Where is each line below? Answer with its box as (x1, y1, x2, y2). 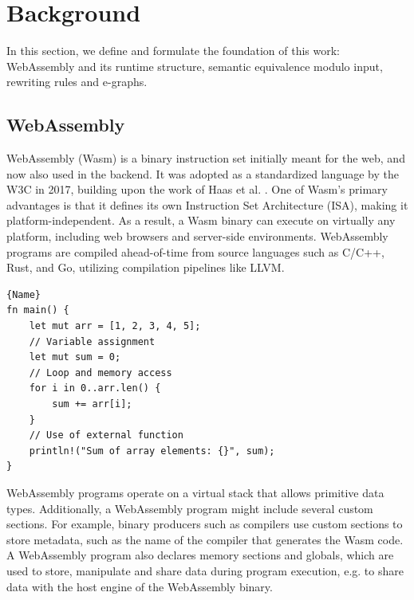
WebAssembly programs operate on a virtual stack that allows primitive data (6, 484, 384, 500)
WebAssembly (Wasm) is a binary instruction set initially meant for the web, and (6, 150, 405, 167)
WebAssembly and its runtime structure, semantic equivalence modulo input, (6, 57, 383, 74)
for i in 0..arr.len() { (29, 382, 161, 394)
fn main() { (6, 304, 69, 316)
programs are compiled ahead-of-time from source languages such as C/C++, (6, 243, 384, 260)
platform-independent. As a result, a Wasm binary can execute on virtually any (6, 212, 396, 229)
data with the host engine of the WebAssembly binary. (6, 578, 273, 594)
